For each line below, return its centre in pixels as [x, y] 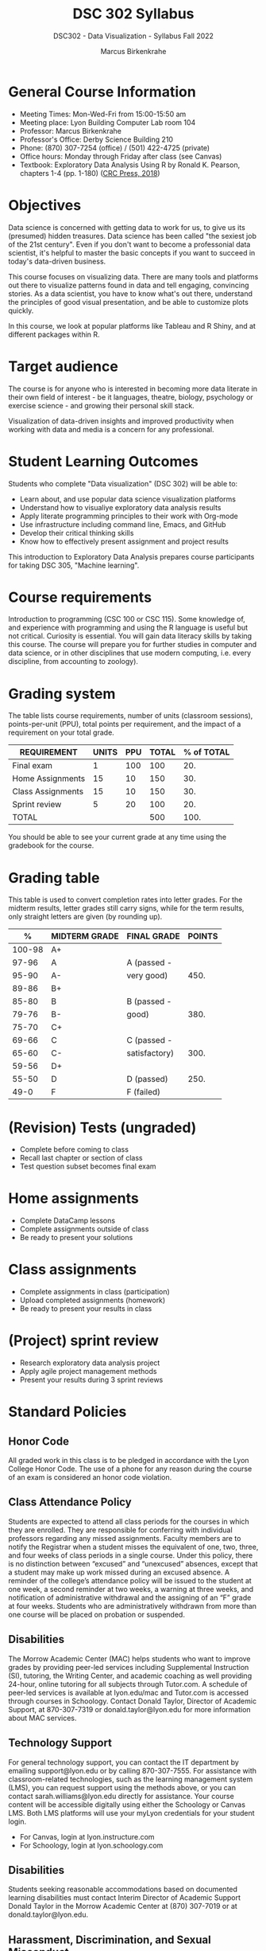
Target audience [64, 366]
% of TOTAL [206, 752]
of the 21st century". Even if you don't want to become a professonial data [129, 244]
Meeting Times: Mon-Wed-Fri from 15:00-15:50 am [103, 114]
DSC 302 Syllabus [133, 14]
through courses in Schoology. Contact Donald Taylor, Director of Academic [132, 1701]
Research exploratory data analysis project [90, 1363]
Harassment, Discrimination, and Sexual [110, 1939]
